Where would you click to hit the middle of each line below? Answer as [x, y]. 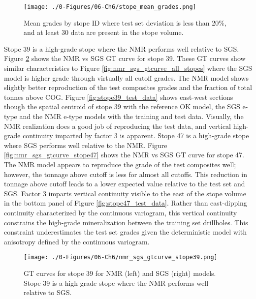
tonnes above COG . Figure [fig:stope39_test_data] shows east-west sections [119, 97]
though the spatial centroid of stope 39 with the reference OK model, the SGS [122, 106]
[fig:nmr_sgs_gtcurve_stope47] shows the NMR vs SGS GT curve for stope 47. [124, 155]
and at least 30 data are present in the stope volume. [104, 32]
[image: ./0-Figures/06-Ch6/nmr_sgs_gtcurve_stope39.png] [121, 257]
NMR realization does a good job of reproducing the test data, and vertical [117, 126]
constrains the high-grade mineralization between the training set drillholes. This [126, 222]
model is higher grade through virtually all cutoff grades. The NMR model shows [126, 77]
